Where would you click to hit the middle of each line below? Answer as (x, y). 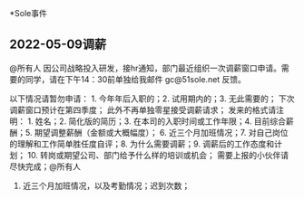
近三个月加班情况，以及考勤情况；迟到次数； (106, 185)
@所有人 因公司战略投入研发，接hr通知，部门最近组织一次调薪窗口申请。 (146, 68)
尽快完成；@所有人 (45, 166)
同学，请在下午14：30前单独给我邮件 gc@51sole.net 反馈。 (136, 79)
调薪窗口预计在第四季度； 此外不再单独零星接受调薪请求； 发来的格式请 (143, 109)
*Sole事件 (28, 13)
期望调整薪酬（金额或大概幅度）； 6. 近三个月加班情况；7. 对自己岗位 (161, 132)
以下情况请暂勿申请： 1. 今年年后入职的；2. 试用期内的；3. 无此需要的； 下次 (152, 99)
